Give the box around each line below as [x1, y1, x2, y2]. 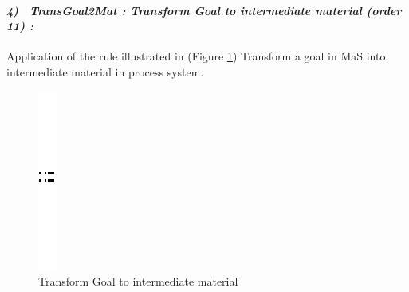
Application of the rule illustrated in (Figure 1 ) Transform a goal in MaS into [6, 48, 386, 64]
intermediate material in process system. [6, 63, 204, 80]
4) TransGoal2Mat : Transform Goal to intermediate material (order [6, 2, 402, 18]
